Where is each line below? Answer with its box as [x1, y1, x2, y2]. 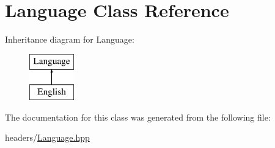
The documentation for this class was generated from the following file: [5, 110, 271, 123]
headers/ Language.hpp [5, 131, 90, 144]
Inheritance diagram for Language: [5, 33, 134, 46]
